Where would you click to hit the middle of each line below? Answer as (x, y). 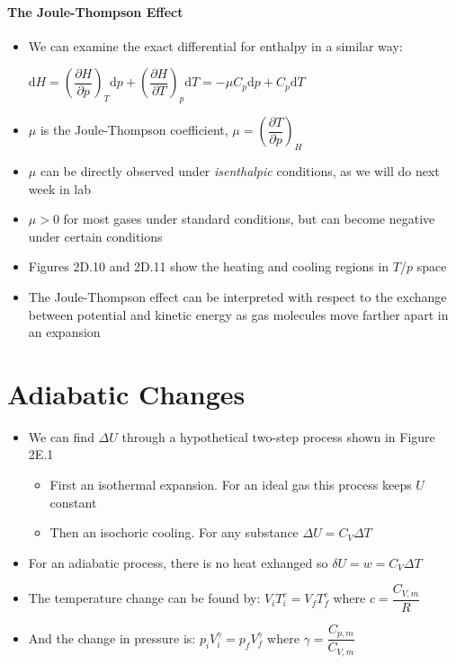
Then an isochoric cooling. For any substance (174, 532)
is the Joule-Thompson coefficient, (134, 130)
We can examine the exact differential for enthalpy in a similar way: (215, 45)
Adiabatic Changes (126, 393)
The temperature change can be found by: (144, 598)
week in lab (60, 188)
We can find (61, 436)
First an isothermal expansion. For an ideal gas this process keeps (231, 485)
